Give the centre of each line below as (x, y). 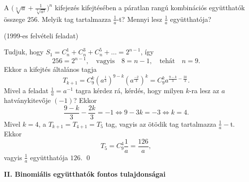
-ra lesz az (204, 91)
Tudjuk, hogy (24, 52)
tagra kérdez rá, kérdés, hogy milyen (129, 91)
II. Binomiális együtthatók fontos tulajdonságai (85, 174)
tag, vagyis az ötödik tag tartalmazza (161, 124)
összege (15, 19)
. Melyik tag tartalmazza (74, 19)
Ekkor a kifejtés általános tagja (50, 69)
